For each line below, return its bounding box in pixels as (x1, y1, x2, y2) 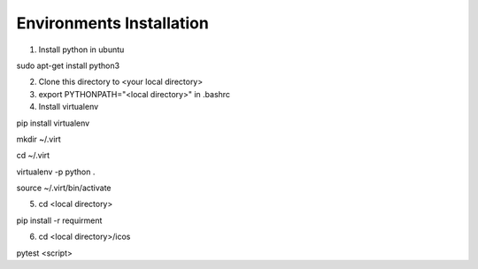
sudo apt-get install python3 (16, 60, 119, 71)
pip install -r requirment (16, 215, 103, 226)
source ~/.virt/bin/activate (16, 182, 112, 194)
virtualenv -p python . (16, 166, 96, 177)
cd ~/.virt (16, 150, 50, 161)
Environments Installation (16, 13, 210, 33)
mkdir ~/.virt (16, 134, 61, 144)
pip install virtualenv (16, 118, 90, 128)
